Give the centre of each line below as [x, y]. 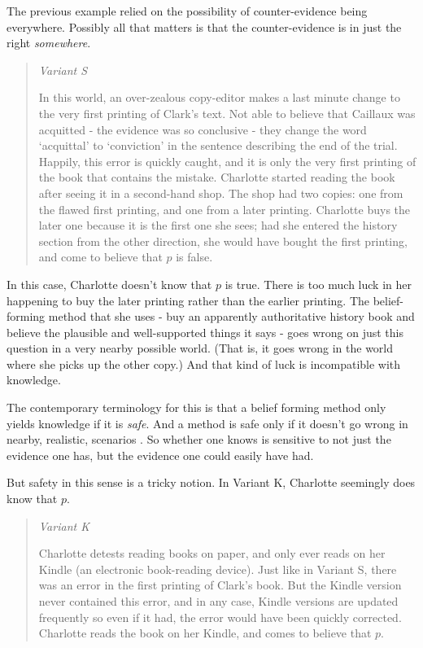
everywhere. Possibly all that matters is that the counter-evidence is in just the [204, 26]
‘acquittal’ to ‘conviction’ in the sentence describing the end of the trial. [218, 145]
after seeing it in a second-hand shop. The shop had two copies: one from [221, 193]
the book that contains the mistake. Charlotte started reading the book [217, 177]
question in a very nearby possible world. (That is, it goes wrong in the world [200, 348]
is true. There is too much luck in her [318, 284]
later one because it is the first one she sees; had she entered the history [218, 225]
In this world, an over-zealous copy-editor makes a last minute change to [219, 97]
